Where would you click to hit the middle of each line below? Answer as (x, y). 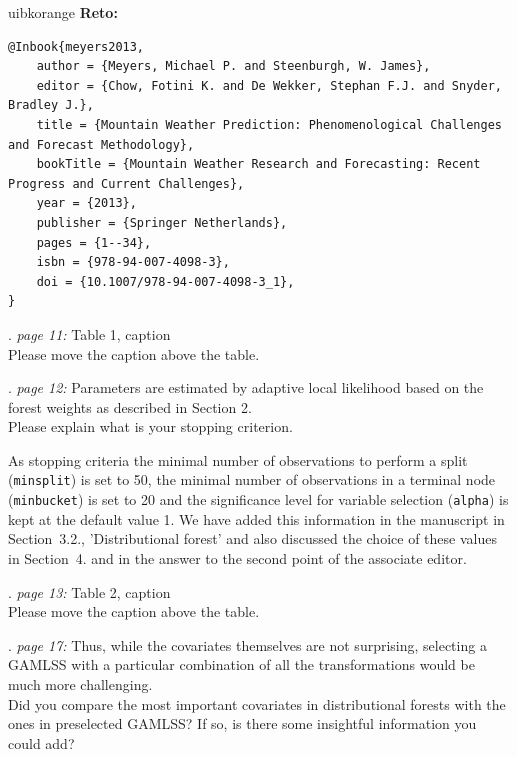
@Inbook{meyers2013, (76, 46)
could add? (41, 742)
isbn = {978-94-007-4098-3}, (133, 262)
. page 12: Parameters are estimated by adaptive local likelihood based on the (246, 387)
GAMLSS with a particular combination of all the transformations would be (241, 664)
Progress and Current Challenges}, (126, 183)
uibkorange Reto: (63, 12)
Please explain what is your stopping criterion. (150, 426)
